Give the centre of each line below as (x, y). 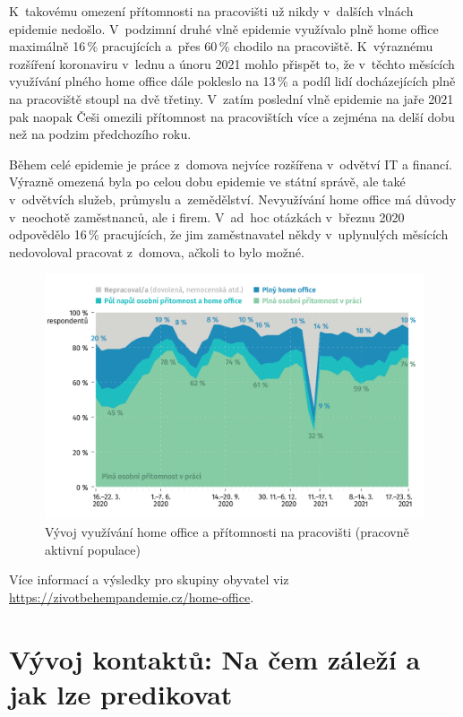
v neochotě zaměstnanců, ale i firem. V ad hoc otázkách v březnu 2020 (207, 216)
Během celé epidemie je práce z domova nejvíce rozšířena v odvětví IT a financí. (231, 164)
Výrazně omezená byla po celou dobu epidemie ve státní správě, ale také (207, 181)
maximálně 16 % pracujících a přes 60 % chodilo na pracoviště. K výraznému (221, 46)
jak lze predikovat (121, 693)
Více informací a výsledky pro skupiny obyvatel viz (149, 579)
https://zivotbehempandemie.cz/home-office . (132, 596)
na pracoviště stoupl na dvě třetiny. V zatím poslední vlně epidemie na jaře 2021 (231, 98)
